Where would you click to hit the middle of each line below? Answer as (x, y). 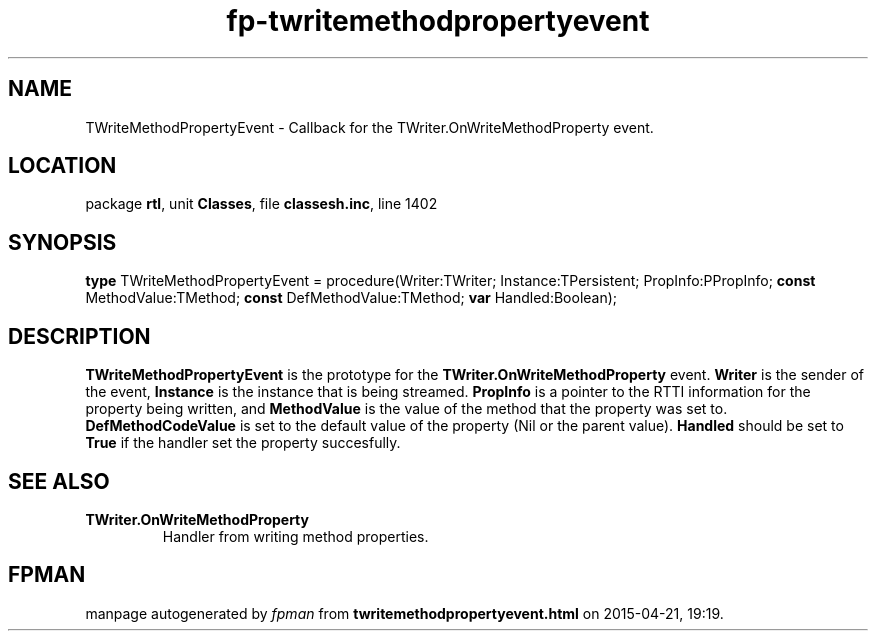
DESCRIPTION (79, 336)
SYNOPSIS (62, 242)
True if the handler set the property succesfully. (243, 443)
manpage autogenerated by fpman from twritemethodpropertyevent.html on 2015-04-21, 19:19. (404, 613)
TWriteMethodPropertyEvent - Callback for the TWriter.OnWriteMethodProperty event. (369, 127)
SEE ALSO (59, 481)
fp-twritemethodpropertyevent (438, 21)
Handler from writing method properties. (295, 536)
